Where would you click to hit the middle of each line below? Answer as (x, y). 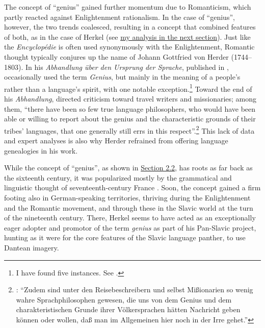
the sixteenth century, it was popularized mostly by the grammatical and (118, 177)
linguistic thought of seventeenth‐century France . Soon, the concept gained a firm (132, 187)
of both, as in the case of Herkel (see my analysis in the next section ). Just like (127, 36)
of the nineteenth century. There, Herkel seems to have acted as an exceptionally (130, 218)
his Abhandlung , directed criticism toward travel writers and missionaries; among (130, 98)
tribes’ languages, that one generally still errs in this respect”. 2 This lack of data (129, 130)
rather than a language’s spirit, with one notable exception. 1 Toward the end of (128, 88)
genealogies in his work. (41, 150)
